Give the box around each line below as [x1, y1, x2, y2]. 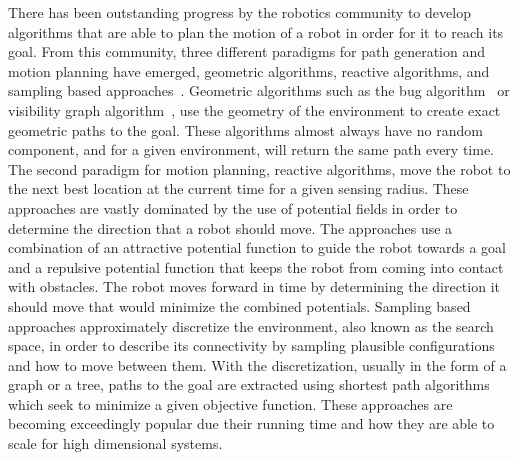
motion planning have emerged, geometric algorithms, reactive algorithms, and [8, 60, 490, 81]
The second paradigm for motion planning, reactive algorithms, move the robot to [8, 158, 511, 179]
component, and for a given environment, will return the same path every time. [8, 139, 494, 160]
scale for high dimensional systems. [8, 433, 223, 454]
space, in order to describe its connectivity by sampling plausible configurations [8, 335, 495, 356]
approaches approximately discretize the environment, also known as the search [8, 315, 494, 336]
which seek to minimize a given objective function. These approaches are [8, 393, 453, 414]
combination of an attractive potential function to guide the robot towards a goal [8, 237, 507, 258]
